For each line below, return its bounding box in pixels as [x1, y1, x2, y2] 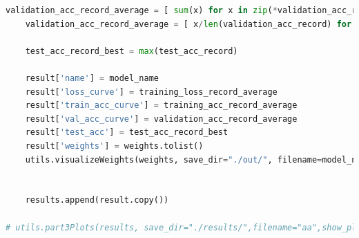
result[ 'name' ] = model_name [25, 73, 159, 83]
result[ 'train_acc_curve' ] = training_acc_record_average [25, 100, 298, 111]
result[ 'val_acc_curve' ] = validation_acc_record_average [25, 113, 298, 124]
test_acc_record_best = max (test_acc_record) [25, 46, 238, 56]
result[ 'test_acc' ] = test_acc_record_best [25, 127, 229, 138]
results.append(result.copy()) [25, 195, 169, 205]
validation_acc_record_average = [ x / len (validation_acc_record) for [25, 19, 352, 29]
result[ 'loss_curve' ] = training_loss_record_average [25, 86, 278, 97]
